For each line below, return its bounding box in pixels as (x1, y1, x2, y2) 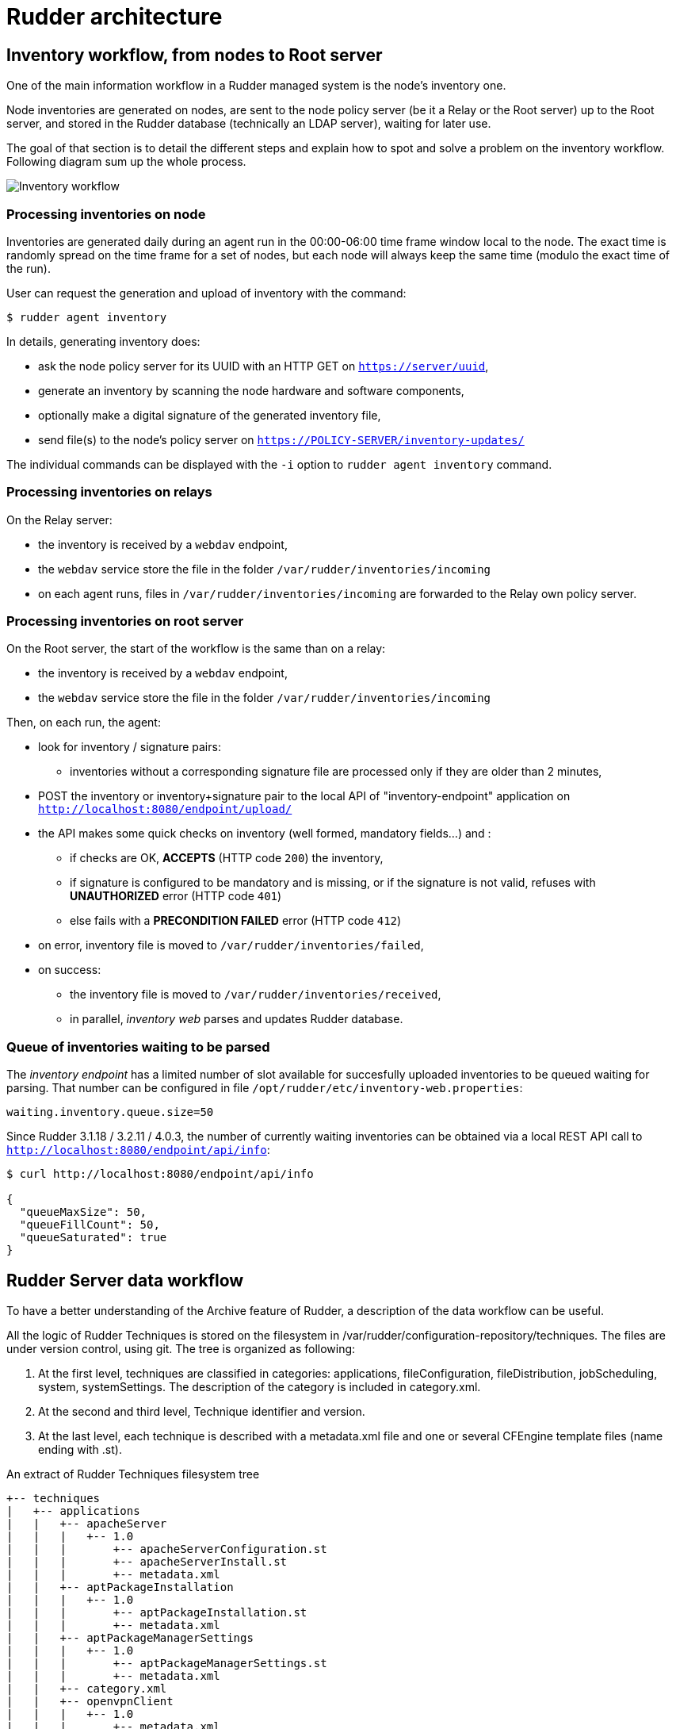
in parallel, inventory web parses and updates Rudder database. (70, 1012, 403, 1026)
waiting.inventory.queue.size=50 (6, 1106, 214, 1119)
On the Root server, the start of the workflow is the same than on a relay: (6, 642, 386, 656)
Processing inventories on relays (6, 484, 212, 500)
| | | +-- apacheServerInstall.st (6, 1555, 288, 1569)
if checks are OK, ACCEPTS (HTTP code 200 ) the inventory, (70, 851, 384, 865)
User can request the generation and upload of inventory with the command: (6, 286, 407, 300)
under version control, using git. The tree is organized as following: (6, 1342, 356, 1356)
